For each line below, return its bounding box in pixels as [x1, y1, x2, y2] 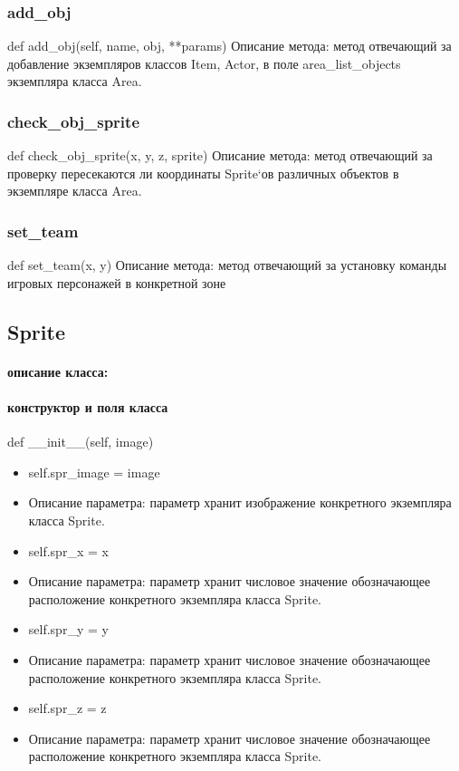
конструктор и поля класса [7, 397, 168, 416]
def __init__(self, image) [7, 432, 154, 451]
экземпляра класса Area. [7, 72, 142, 91]
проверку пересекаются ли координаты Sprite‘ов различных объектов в [7, 163, 399, 182]
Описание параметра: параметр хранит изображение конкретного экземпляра [28, 493, 452, 512]
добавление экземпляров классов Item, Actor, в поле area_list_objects [7, 53, 401, 72]
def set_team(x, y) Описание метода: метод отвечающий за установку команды [7, 255, 447, 275]
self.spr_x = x [28, 541, 109, 560]
